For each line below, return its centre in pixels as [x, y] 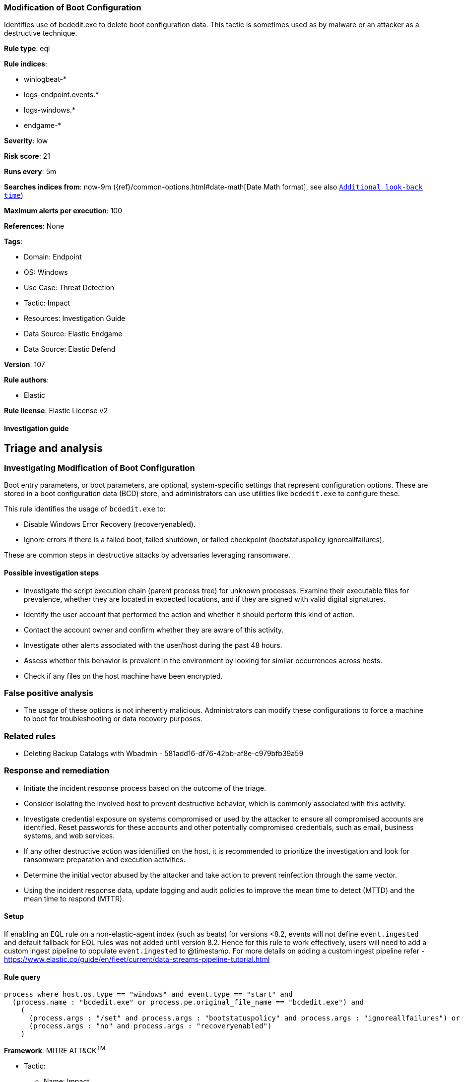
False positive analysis [49, 693]
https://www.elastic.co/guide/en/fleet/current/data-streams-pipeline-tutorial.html [137, 959]
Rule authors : [27, 380]
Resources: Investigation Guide [75, 318]
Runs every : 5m [30, 172]
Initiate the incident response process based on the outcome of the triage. [145, 788]
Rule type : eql [27, 49]
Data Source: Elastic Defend [70, 349]
